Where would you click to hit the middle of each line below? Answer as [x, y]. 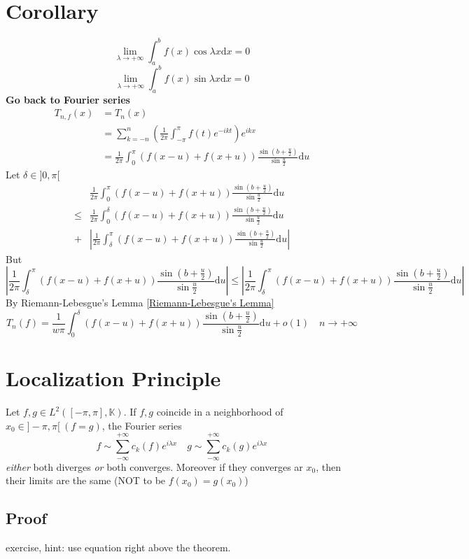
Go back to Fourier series [68, 99]
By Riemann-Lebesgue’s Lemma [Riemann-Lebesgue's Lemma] [140, 303]
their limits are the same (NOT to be [86, 480]
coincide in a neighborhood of [220, 412]
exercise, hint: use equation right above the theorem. [118, 547]
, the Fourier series [142, 425]
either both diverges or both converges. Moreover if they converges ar [154, 466]
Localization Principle [113, 378]
